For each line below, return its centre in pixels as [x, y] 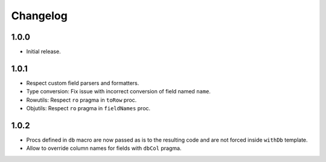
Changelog [39, 16]
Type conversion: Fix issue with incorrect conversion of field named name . [119, 92]
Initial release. [43, 52]
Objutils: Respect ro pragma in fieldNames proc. [88, 108]
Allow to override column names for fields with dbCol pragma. [104, 148]
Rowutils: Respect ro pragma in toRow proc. [81, 100]
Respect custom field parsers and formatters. [83, 83]
